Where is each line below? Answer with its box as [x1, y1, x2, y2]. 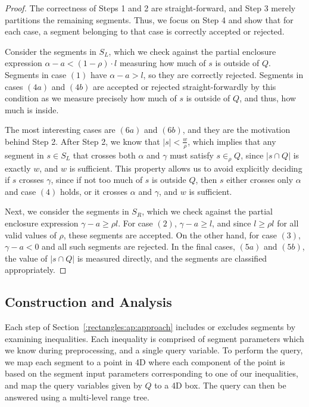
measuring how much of [119, 57, 206, 69]
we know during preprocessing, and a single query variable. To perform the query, [5, 344, 303, 356]
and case [5, 185, 36, 197]
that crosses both [73, 148, 136, 161]
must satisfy [170, 148, 214, 161]
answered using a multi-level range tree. [5, 390, 149, 403]
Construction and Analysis [5, 293, 172, 311]
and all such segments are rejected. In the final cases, [42, 240, 235, 253]
